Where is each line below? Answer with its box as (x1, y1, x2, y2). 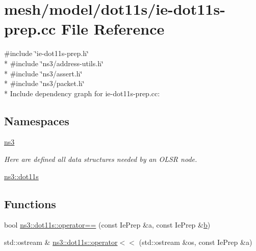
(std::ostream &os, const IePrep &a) (139, 237, 252, 247)
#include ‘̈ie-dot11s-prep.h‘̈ (4, 48, 89, 59)
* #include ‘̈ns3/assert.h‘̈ (4, 68, 83, 78)
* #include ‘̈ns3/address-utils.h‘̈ (4, 58, 104, 68)
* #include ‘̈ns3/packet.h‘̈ (4, 78, 85, 89)
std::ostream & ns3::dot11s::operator (4, 237, 118, 247)
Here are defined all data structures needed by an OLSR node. (4, 154, 197, 164)
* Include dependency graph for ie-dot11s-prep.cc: (4, 88, 160, 98)
